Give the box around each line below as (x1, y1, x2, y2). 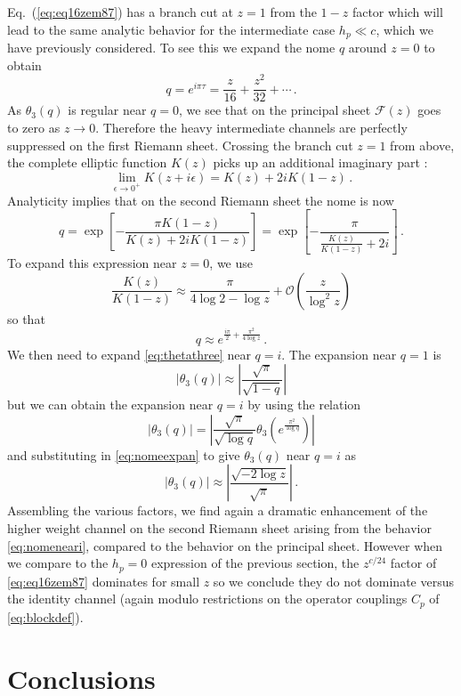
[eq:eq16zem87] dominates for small (7, 571, 200, 590)
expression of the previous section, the (150, 554, 360, 572)
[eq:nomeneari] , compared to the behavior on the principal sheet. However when (7, 536, 443, 554)
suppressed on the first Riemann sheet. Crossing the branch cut (7, 135, 353, 154)
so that (7, 309, 45, 328)
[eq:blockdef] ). (7, 607, 84, 626)
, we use (209, 254, 253, 272)
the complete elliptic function (7, 153, 167, 172)
